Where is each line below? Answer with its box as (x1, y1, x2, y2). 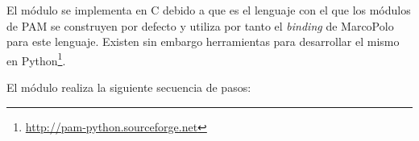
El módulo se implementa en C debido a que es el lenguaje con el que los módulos (6, 2, 411, 18)
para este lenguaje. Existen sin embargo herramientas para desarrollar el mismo (6, 33, 400, 50)
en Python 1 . (6, 49, 66, 68)
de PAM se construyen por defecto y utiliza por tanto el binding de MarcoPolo (6, 17, 394, 34)
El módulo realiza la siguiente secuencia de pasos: (6, 79, 251, 96)
